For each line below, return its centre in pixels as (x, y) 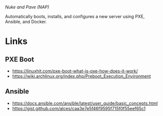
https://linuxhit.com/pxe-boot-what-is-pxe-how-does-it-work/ (75, 71)
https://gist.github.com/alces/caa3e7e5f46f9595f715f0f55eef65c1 (79, 108)
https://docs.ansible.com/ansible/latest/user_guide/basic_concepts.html (85, 103)
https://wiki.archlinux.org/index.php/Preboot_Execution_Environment (81, 76)
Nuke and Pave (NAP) (27, 7)
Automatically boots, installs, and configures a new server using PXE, (75, 16)
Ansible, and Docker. (26, 22)
